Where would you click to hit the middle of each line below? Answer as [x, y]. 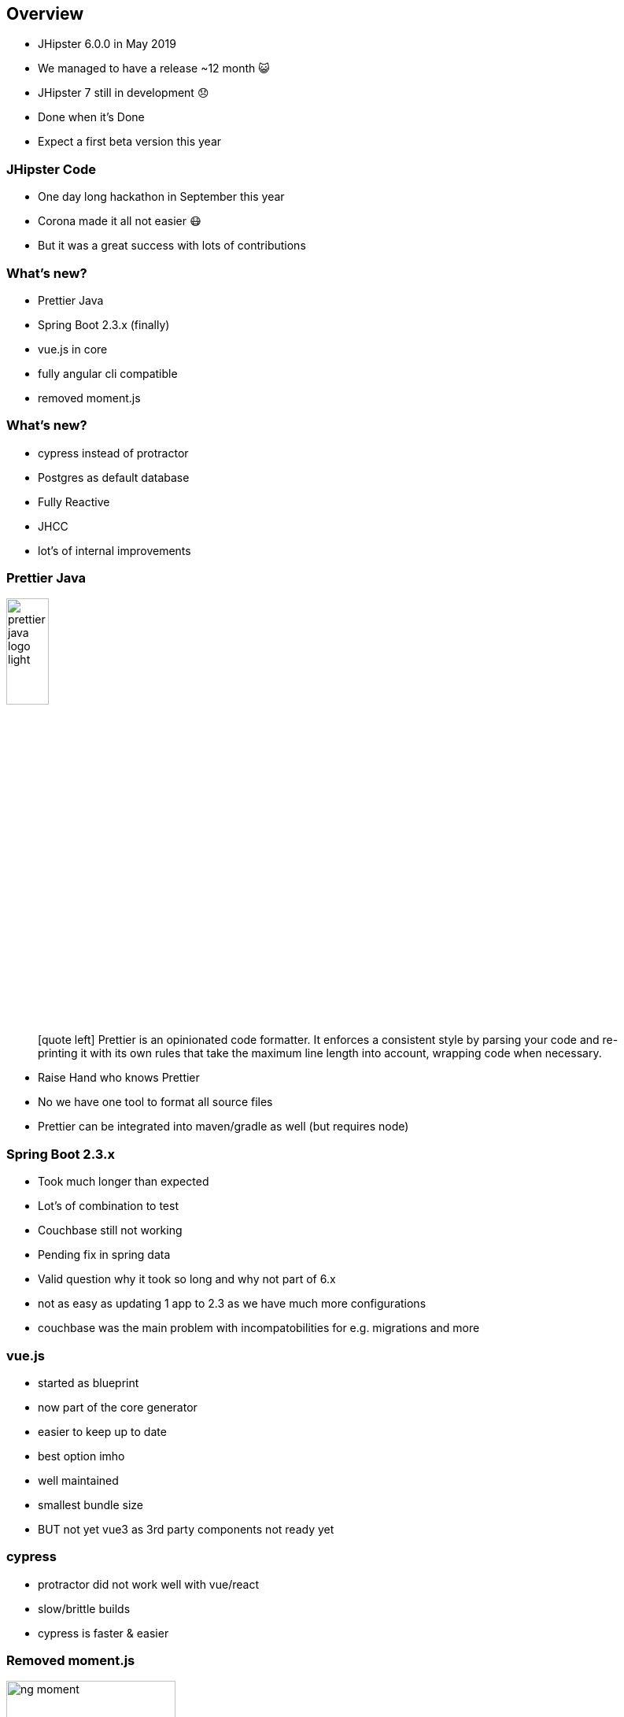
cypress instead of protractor [113, 453]
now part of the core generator [118, 1407]
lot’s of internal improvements [114, 550]
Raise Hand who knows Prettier [119, 1078]
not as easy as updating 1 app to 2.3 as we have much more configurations [232, 1304]
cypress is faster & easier [103, 1633]
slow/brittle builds [84, 1608]
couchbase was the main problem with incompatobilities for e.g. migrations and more [259, 1328]
